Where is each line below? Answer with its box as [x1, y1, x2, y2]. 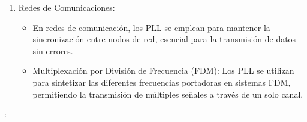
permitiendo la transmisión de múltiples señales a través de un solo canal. [32, 87, 303, 100]
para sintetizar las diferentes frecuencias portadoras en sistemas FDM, [32, 76, 291, 88]
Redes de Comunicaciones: [18, 1, 115, 13]
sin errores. [32, 44, 73, 57]
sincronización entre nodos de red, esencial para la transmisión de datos [32, 33, 296, 45]
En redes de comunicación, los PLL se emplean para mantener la [32, 21, 270, 33]
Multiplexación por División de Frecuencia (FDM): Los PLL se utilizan [32, 64, 294, 77]
